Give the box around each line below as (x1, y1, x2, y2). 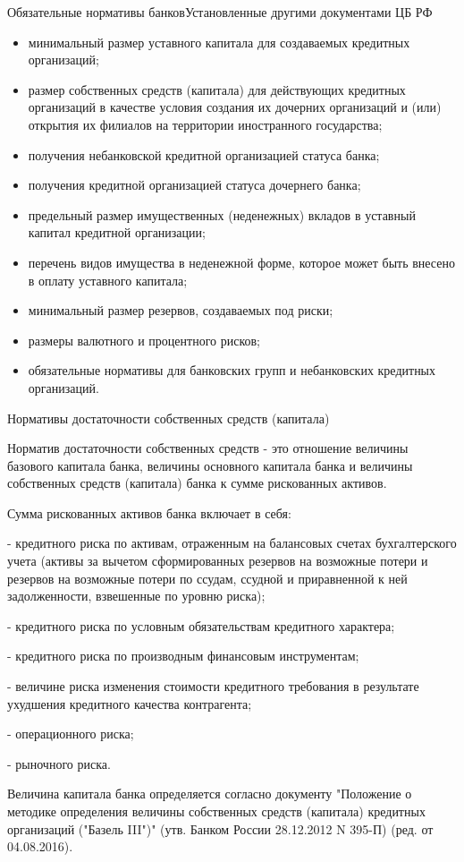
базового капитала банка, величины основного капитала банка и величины (7, 456, 413, 474)
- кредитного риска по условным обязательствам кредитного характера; (7, 616, 395, 635)
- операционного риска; (7, 724, 134, 743)
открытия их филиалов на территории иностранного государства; (28, 115, 383, 133)
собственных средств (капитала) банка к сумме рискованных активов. (7, 474, 387, 492)
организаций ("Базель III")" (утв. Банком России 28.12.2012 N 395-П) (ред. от (7, 819, 434, 838)
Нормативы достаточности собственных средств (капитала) (7, 408, 330, 427)
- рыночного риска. (7, 754, 111, 772)
